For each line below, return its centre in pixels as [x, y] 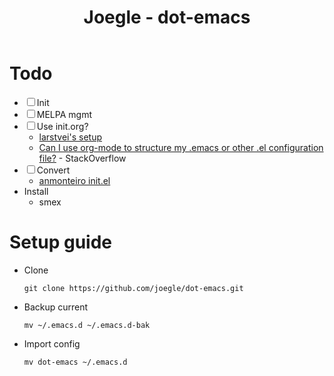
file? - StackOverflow [82, 158]
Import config [52, 343]
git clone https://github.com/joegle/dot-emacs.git [133, 288]
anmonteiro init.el [74, 180]
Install [36, 191]
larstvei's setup [70, 137]
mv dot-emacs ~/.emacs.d [75, 362]
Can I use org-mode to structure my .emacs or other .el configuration [181, 147]
